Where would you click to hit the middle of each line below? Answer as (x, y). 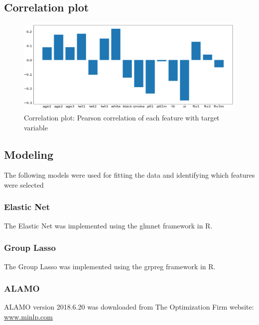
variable (36, 127)
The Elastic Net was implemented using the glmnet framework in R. (108, 225)
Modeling (29, 154)
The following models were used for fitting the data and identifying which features (129, 175)
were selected (24, 184)
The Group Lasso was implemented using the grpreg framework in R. (110, 266)
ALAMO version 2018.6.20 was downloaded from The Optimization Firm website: (129, 307)
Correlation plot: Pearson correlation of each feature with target (122, 117)
